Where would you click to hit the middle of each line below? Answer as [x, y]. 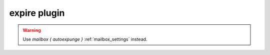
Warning [32, 30]
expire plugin [37, 13]
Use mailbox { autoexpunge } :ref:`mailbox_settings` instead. [85, 39]
